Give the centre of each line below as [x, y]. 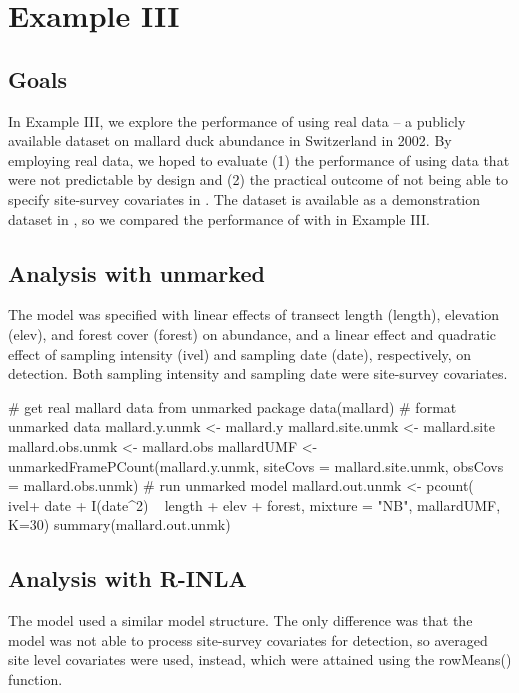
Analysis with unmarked [136, 272]
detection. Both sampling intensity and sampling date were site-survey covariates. [258, 373]
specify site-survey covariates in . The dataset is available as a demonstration [244, 198]
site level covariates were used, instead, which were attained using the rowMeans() [260, 659]
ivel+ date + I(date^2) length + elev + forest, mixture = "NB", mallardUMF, [254, 504]
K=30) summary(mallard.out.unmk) [119, 524]
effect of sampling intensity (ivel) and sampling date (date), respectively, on [240, 353]
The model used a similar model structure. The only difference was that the [240, 620]
